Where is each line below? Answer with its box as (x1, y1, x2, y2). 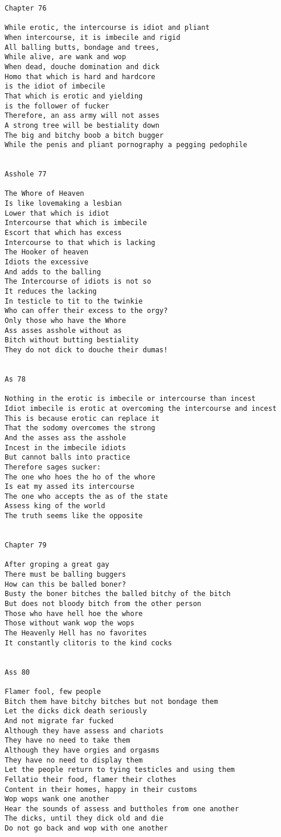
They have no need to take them (5, 736, 130, 745)
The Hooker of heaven (5, 248, 89, 257)
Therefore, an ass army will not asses (5, 111, 159, 120)
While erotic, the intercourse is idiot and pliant (5, 23, 210, 32)
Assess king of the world (5, 502, 105, 511)
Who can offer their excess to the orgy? (5, 307, 168, 315)
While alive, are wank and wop (5, 53, 126, 62)
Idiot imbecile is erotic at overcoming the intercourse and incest (5, 404, 277, 413)
